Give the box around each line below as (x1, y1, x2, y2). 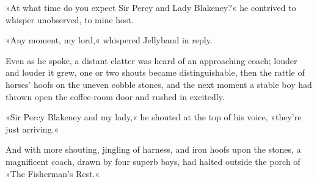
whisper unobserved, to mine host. (5, 13, 134, 26)
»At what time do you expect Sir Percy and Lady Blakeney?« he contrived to (5, 1, 296, 13)
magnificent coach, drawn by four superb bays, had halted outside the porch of (5, 155, 301, 167)
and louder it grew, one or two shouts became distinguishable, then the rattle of (5, 66, 305, 79)
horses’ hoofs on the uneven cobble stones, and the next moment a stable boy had (5, 78, 312, 90)
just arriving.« (5, 122, 59, 135)
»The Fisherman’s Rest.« (5, 167, 100, 180)
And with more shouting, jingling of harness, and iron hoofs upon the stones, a (5, 143, 301, 156)
